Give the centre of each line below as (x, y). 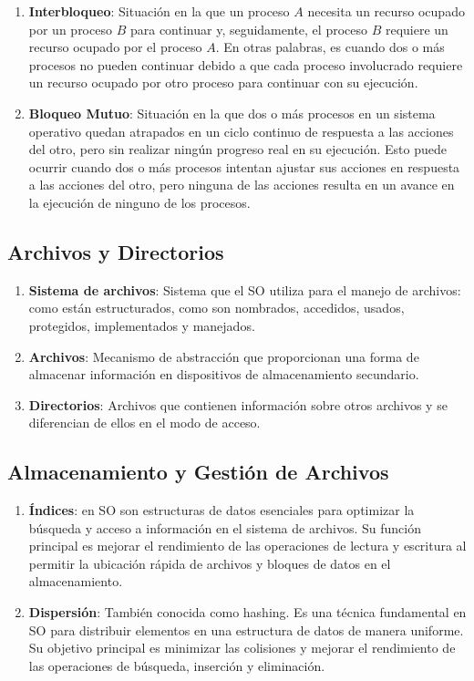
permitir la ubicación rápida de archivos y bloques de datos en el (210, 563)
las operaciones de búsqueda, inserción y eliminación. (177, 665)
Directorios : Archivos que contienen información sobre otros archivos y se (238, 404)
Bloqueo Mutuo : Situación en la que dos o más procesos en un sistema (232, 113)
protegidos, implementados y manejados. (142, 325)
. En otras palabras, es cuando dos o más (330, 47)
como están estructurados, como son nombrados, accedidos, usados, (216, 308)
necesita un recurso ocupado (386, 11)
